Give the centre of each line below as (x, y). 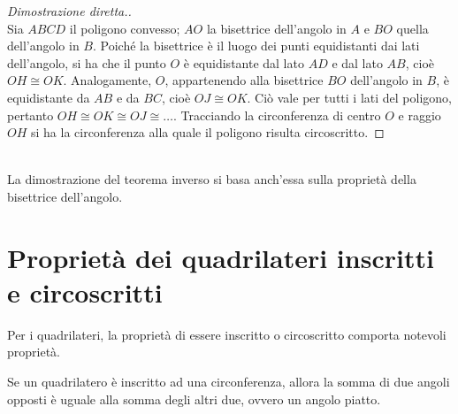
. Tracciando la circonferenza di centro (277, 115)
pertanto (31, 115)
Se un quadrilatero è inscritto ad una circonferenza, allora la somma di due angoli (229, 382)
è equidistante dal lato (244, 62)
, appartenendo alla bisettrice (244, 80)
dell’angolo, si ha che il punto (87, 62)
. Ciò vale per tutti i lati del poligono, (349, 97)
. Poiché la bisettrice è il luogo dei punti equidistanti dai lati (256, 46)
